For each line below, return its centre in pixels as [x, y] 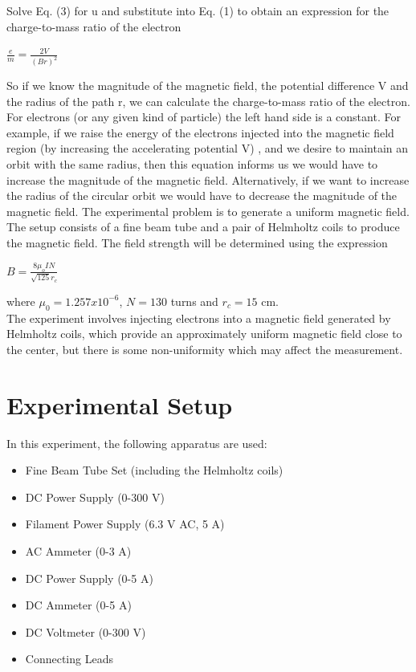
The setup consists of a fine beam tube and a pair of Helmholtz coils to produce [203, 227]
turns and [194, 301]
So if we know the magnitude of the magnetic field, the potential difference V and [208, 86]
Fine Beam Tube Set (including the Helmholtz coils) [154, 470]
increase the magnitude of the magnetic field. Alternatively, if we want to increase [208, 179]
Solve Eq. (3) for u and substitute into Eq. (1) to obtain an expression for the [198, 10]
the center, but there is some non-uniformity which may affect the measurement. [205, 349]
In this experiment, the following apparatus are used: [137, 443]
